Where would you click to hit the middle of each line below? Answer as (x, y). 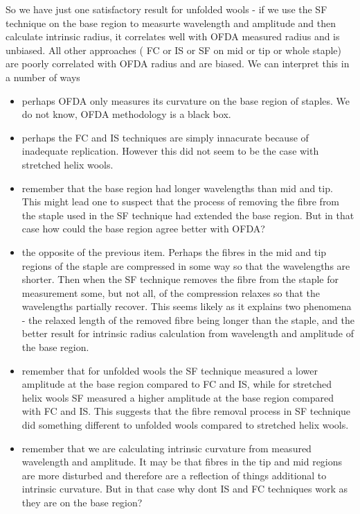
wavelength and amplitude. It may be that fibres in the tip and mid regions (182, 462)
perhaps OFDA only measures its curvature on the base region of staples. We (186, 100)
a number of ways (43, 77)
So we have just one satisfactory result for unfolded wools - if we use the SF (166, 9)
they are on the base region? (82, 502)
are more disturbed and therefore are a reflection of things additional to (174, 475)
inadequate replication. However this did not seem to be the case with (170, 151)
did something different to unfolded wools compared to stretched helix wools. (185, 425)
